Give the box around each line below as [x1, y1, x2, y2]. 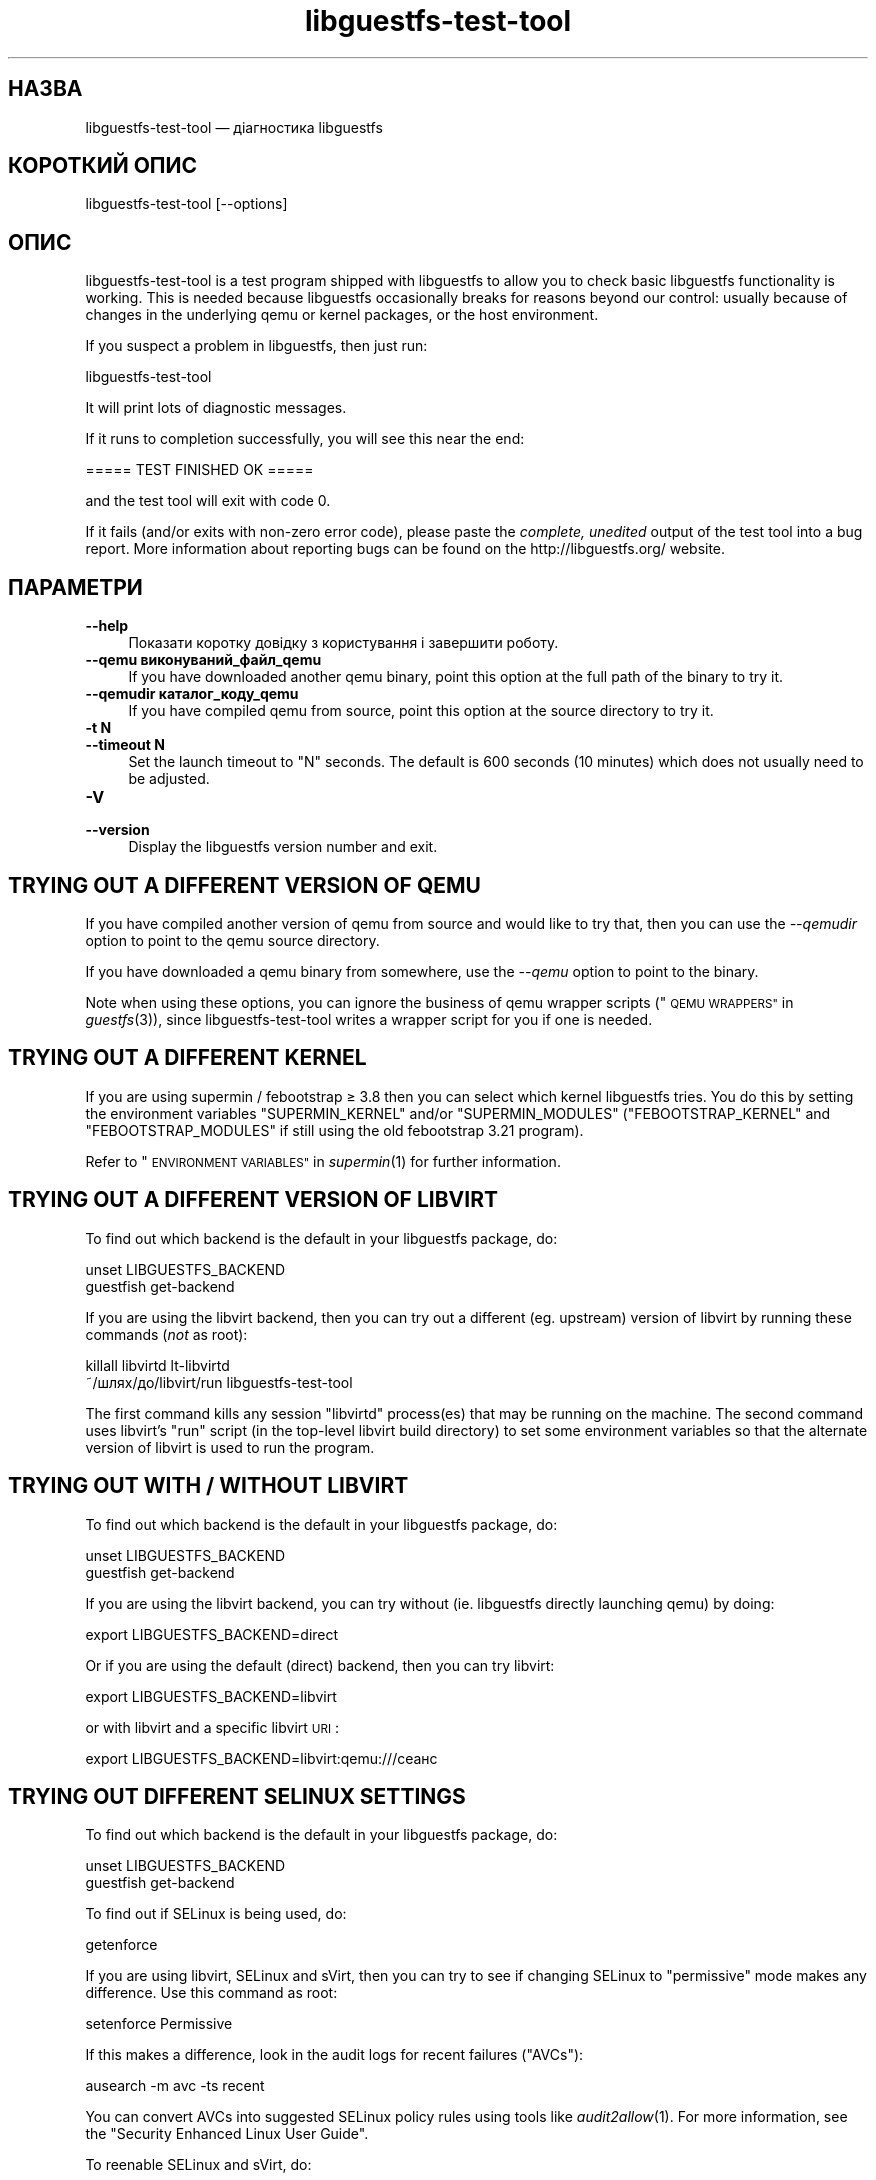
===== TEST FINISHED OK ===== [85, 461, 314, 479]
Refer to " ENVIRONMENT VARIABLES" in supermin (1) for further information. [85, 1152, 561, 1170]
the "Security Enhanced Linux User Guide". [85, 2125, 369, 2143]
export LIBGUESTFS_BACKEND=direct [85, 1625, 339, 1643]
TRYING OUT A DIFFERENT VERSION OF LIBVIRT [8, 1187, 498, 1213]
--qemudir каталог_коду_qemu [85, 685, 299, 703]
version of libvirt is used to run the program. [85, 1438, 375, 1456]
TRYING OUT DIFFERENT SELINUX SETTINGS [8, 1783, 466, 1809]
